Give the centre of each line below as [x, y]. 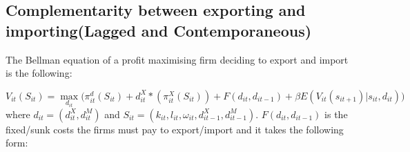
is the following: [39, 73]
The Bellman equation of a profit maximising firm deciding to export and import [177, 59]
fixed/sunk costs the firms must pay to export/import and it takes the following [175, 129]
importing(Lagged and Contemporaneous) [159, 30]
